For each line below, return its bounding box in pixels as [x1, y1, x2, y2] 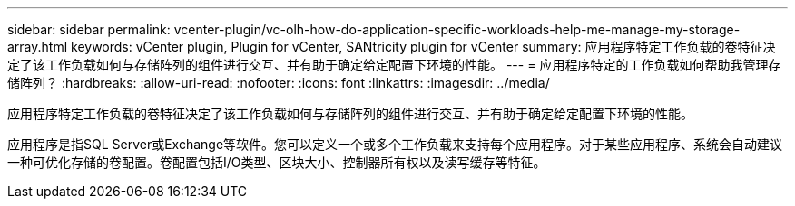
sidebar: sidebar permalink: [7, 22, 171, 37]
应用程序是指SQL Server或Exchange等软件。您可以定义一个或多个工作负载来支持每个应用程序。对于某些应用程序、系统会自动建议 [7, 136, 783, 152]
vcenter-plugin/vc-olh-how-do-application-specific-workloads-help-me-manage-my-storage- [173, 22, 741, 37]
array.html [7, 39, 68, 54]
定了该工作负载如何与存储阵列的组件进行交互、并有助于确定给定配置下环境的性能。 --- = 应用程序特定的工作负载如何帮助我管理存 [7, 57, 781, 72]
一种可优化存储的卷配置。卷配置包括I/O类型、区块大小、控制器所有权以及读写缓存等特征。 [7, 154, 546, 170]
